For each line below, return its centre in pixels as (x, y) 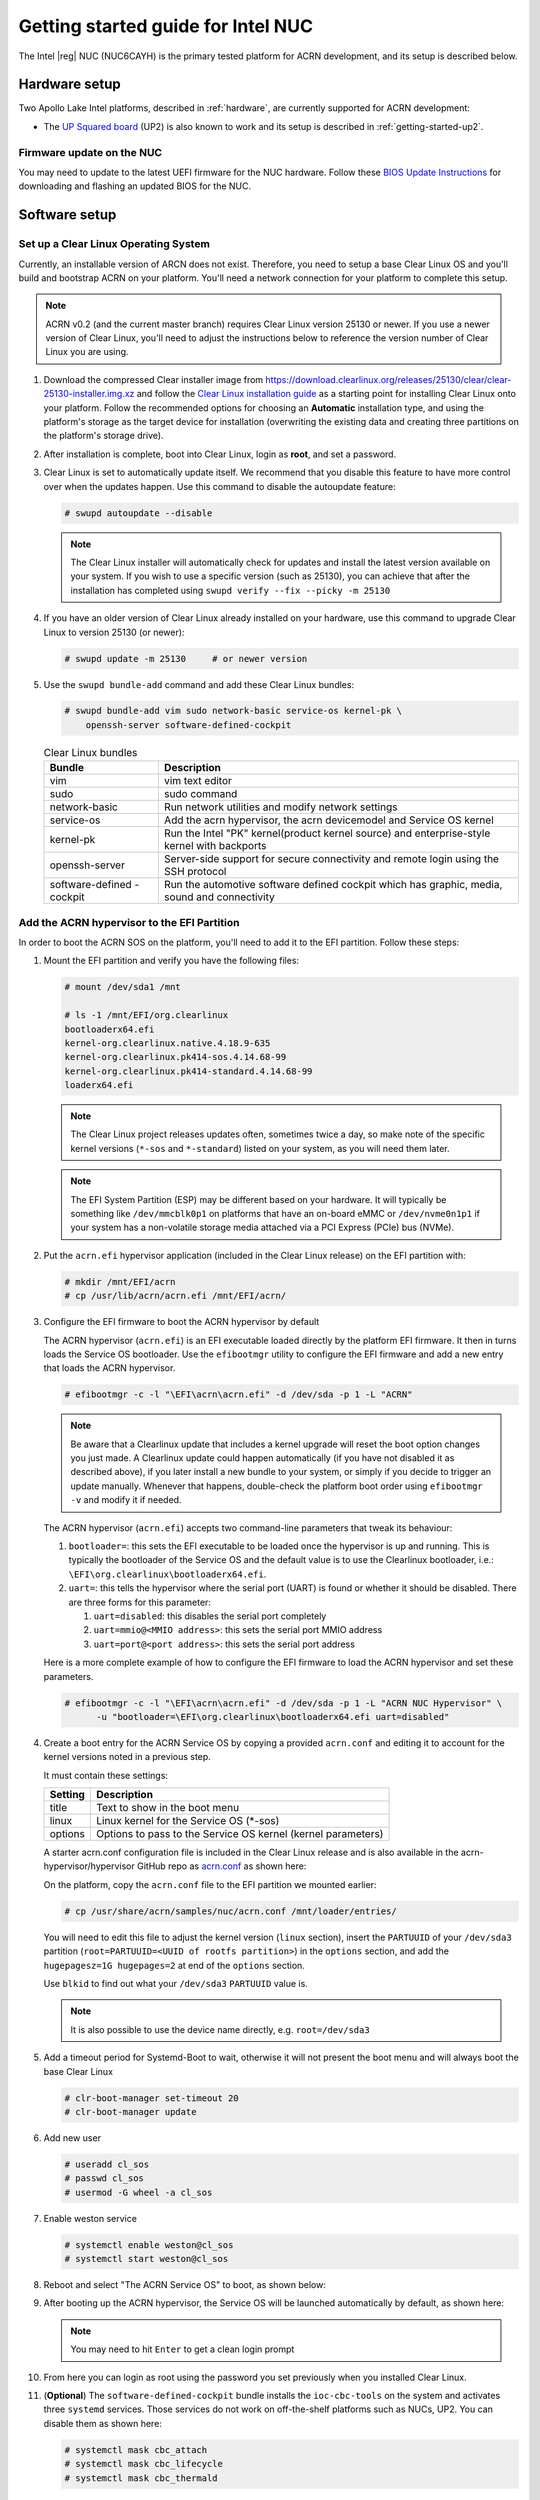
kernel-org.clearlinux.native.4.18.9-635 (167, 1043)
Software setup (67, 215)
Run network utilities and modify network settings (280, 807)
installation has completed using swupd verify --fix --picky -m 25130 (230, 590)
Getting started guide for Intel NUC (166, 26)
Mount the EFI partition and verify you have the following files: (171, 961)
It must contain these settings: (106, 1775)
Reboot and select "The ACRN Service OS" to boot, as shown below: (185, 2285)
